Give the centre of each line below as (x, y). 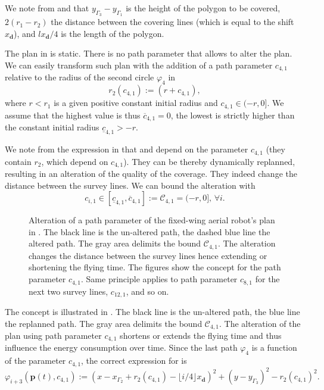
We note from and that (47, 8)
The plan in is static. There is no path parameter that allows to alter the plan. (149, 53)
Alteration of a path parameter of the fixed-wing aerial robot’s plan (152, 220)
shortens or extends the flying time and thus (201, 336)
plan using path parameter (53, 336)
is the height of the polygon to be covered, (203, 8)
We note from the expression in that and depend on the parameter (127, 149)
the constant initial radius (52, 127)
